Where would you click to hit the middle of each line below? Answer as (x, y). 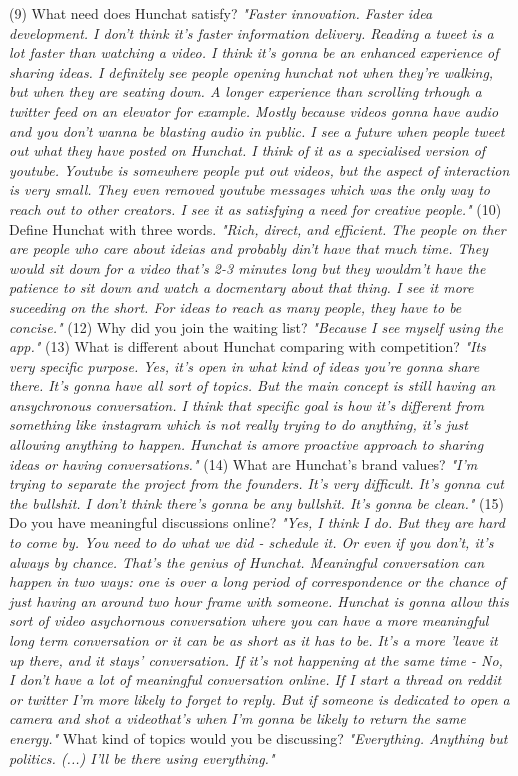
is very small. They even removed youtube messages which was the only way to (249, 189)
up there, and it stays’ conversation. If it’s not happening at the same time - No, (256, 659)
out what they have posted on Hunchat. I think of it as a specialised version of (247, 150)
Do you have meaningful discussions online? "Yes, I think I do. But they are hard (257, 522)
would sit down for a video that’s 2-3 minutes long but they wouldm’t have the (247, 267)
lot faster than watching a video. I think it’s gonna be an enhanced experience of (254, 52)
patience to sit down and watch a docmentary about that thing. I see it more (241, 287)
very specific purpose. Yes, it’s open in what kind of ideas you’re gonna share (244, 365)
